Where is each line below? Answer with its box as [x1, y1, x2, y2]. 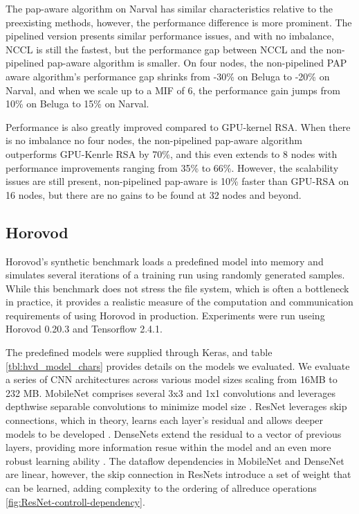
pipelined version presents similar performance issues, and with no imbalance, [6, 28, 334, 43]
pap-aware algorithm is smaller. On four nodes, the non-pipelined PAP [47, 55, 347, 70]
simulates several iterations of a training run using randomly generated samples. [6, 267, 345, 282]
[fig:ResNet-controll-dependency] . [6, 494, 145, 508]
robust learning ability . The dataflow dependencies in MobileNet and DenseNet [6, 453, 344, 468]
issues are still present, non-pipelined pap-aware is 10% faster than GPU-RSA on [6, 174, 349, 188]
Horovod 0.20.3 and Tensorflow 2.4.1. [6, 321, 163, 336]
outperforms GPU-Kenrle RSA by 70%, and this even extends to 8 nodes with [6, 146, 338, 161]
